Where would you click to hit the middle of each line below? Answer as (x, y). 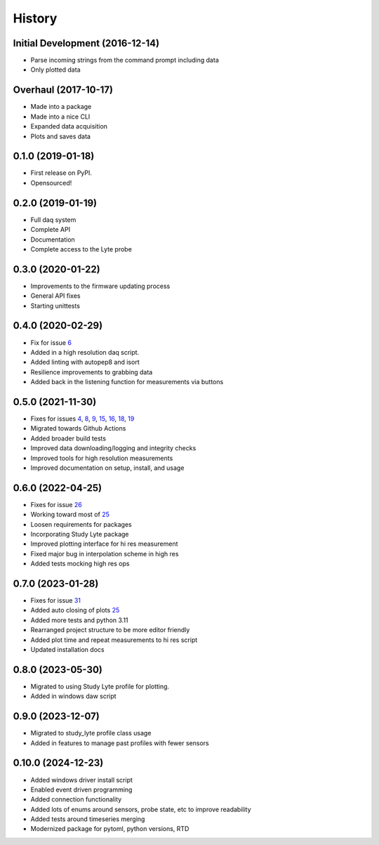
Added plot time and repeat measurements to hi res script (114, 640)
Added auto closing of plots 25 (75, 610)
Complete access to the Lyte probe (81, 249)
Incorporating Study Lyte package (80, 534)
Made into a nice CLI (60, 117)
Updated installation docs (67, 650)
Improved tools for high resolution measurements (102, 458)
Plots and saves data (61, 136)
